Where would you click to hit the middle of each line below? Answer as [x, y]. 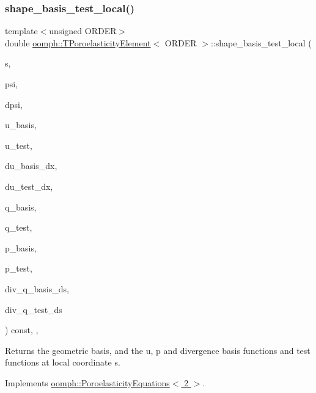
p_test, [19, 268]
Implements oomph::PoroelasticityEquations [87, 382]
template [21, 31]
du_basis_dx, [31, 166]
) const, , [22, 330]
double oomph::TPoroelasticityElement [78, 42]
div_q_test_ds [34, 309]
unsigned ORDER [83, 31]
